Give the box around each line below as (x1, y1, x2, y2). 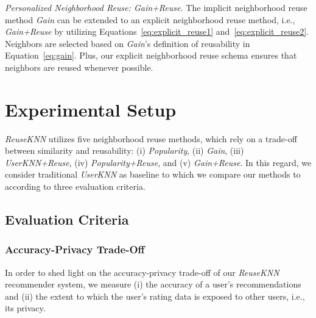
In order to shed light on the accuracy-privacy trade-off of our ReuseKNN (5, 266, 279, 278)
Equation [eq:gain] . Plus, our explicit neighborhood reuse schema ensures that (5, 49, 297, 62)
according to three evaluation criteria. (5, 180, 146, 193)
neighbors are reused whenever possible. (5, 60, 153, 73)
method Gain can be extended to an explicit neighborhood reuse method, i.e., (5, 13, 295, 26)
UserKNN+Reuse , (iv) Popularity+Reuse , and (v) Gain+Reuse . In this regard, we (5, 156, 312, 168)
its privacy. (5, 302, 46, 314)
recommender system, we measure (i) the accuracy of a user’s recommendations (5, 278, 301, 291)
